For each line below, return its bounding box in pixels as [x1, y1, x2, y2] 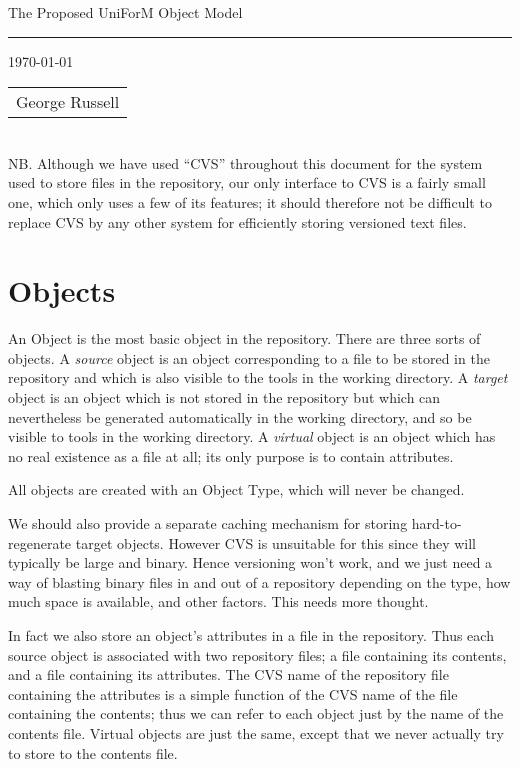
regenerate [8, 532, 72, 553]
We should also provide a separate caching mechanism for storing [8, 513, 408, 534]
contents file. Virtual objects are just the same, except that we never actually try [8, 722, 504, 743]
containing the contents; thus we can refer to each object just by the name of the [8, 703, 504, 724]
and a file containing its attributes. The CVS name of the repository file [8, 664, 449, 685]
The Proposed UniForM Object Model [8, 2, 243, 22]
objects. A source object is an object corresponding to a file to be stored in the [8, 347, 490, 368]
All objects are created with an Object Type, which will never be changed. [8, 479, 465, 500]
